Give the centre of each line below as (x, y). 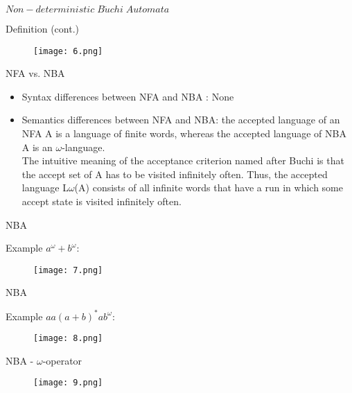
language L (45, 187)
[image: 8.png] (68, 339)
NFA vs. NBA (35, 73)
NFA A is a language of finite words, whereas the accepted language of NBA (184, 133)
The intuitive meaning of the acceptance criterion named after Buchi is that (183, 160)
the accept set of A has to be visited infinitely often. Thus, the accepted (175, 174)
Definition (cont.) (42, 28)
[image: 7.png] (68, 270)
